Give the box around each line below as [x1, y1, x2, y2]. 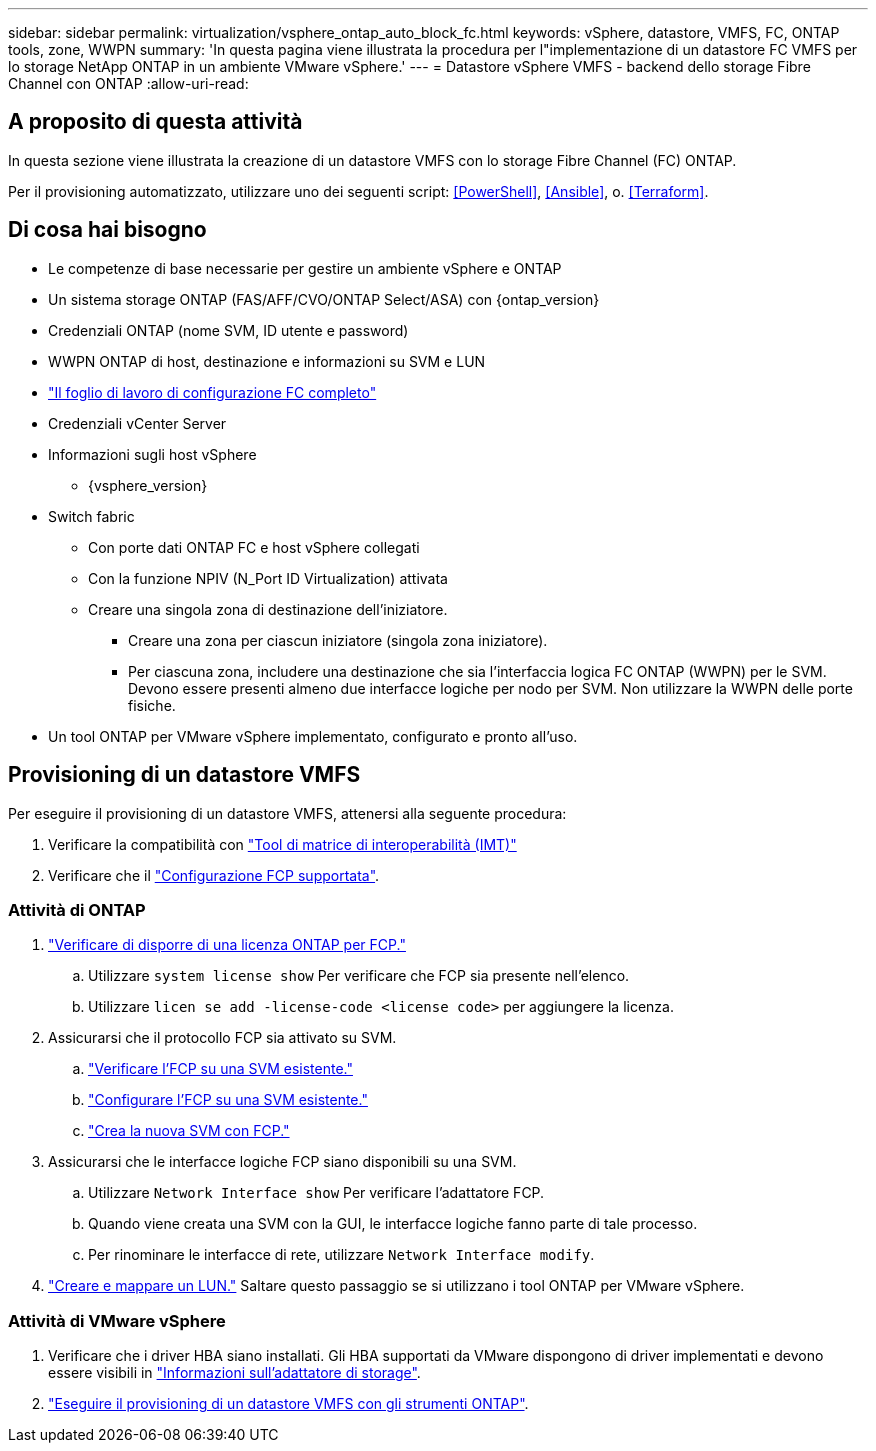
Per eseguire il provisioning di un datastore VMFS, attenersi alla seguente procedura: [8, 804, 567, 822]
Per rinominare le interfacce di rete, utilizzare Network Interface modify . [88, 1246, 595, 1264]
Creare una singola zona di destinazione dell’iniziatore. [88, 600, 448, 618]
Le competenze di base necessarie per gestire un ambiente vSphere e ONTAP [48, 259, 562, 277]
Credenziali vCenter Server [48, 414, 227, 432]
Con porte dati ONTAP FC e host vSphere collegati [88, 538, 420, 556]
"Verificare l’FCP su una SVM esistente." [88, 1060, 353, 1078]
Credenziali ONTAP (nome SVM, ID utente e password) [48, 321, 409, 339]
